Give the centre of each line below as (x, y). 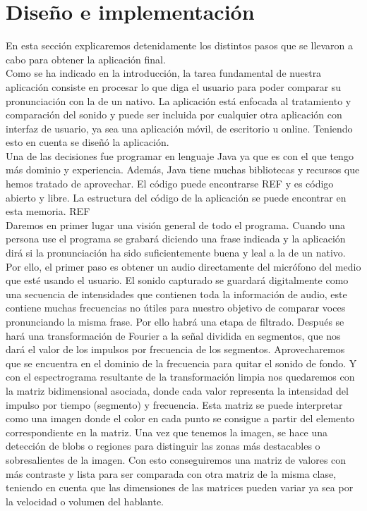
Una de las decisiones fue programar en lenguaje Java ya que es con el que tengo (180, 155)
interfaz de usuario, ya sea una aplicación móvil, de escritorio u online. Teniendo (179, 128)
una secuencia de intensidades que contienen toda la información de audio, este (176, 294)
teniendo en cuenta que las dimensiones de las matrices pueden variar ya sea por (180, 487)
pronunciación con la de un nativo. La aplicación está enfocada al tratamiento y (179, 100)
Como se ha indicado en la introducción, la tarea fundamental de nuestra (164, 73)
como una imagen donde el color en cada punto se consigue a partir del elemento (180, 418)
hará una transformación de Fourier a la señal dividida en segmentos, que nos (173, 335)
